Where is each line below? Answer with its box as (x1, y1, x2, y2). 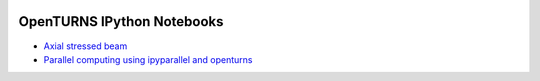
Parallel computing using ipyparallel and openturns (43, 53, 253, 65)
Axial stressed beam (43, 40, 128, 52)
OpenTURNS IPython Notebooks (18, 13, 224, 30)
